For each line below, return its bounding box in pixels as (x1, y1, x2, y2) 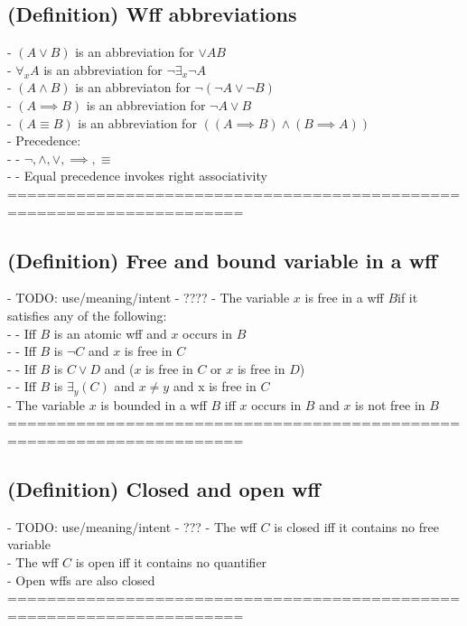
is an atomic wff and (53, 323, 167, 342)
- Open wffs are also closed (7, 570, 155, 589)
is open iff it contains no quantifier (75, 552, 267, 571)
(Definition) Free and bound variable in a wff (7, 246, 438, 274)
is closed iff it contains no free (274, 517, 439, 536)
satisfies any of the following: (7, 305, 167, 324)
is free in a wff (304, 288, 384, 307)
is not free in (355, 395, 425, 414)
